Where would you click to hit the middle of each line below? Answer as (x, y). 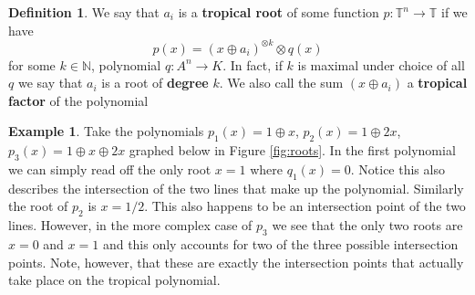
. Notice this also (398, 169)
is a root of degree (155, 83)
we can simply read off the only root (110, 169)
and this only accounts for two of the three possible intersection (280, 244)
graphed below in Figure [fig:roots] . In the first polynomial (292, 150)
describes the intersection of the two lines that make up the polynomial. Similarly (236, 188)
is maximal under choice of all (381, 64)
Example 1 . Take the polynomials (106, 131)
